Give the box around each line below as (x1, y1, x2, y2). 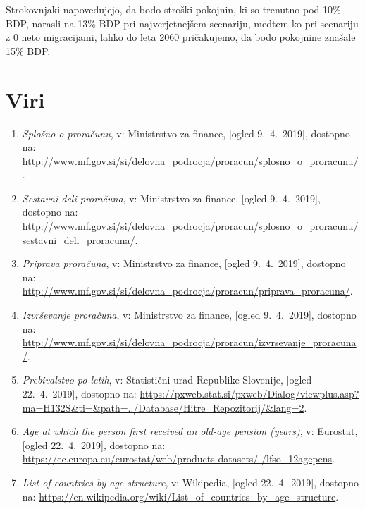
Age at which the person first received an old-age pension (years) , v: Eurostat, (22, 424, 358, 439)
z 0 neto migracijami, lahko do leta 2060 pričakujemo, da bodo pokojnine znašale (6, 30, 356, 44)
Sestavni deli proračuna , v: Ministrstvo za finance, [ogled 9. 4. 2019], (22, 190, 321, 205)
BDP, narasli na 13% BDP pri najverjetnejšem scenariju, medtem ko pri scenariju (6, 16, 359, 30)
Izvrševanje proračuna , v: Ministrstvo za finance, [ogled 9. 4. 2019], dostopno (22, 307, 357, 322)
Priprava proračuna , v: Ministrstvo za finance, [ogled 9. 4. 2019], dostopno (22, 256, 346, 271)
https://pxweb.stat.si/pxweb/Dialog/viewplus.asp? (140, 386, 359, 400)
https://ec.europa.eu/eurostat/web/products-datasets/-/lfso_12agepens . (22, 451, 335, 466)
